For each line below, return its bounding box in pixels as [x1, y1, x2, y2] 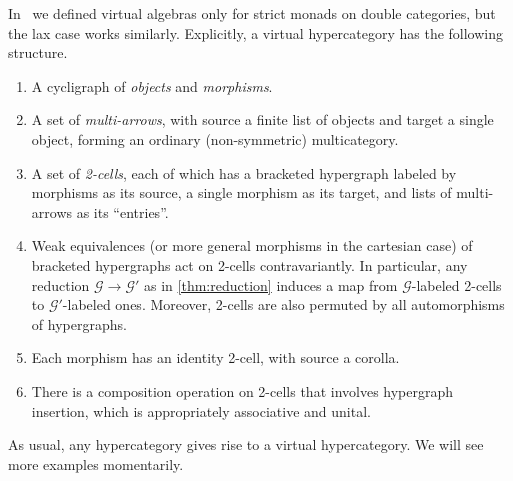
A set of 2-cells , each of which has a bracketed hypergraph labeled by [31, 162, 457, 183]
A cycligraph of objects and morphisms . [31, 75, 273, 96]
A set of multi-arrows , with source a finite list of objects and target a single [31, 109, 494, 130]
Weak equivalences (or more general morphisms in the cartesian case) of [31, 235, 473, 256]
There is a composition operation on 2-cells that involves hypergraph [31, 380, 454, 401]
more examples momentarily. [8, 453, 184, 474]
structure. [8, 42, 68, 63]
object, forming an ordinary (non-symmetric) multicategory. [31, 128, 399, 149]
